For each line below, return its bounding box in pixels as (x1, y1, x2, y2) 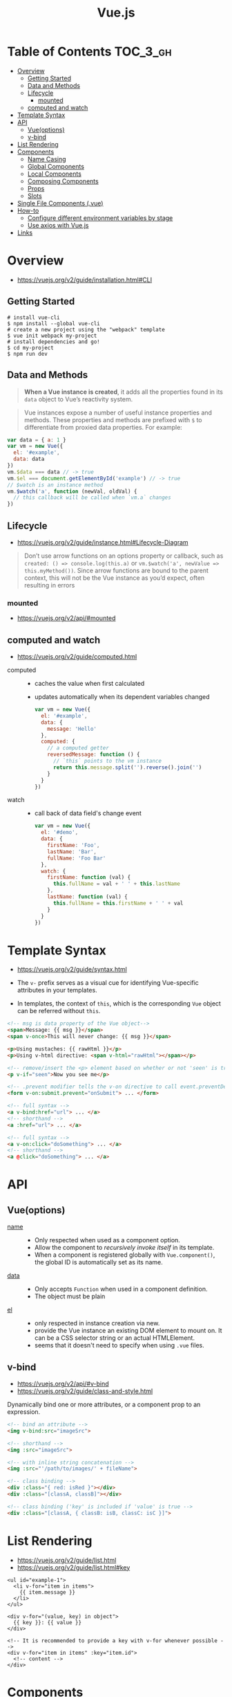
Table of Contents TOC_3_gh (7, 44, 172, 60)
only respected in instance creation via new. (34, 1319, 160, 1327)
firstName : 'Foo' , (47, 842, 100, 849)
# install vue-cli (7, 314, 60, 321)
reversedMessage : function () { (47, 751, 140, 759)
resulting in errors (23, 581, 75, 589)
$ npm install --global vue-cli (7, 320, 100, 327)
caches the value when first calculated (34, 680, 145, 688)
